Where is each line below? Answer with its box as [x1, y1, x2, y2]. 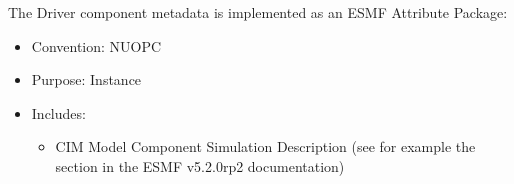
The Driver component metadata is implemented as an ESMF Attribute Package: [8, 2, 508, 22]
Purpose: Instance [31, 69, 142, 90]
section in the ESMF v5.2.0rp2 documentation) [55, 155, 345, 176]
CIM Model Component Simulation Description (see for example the [55, 136, 476, 157]
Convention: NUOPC [31, 35, 162, 56]
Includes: [31, 102, 86, 123]
